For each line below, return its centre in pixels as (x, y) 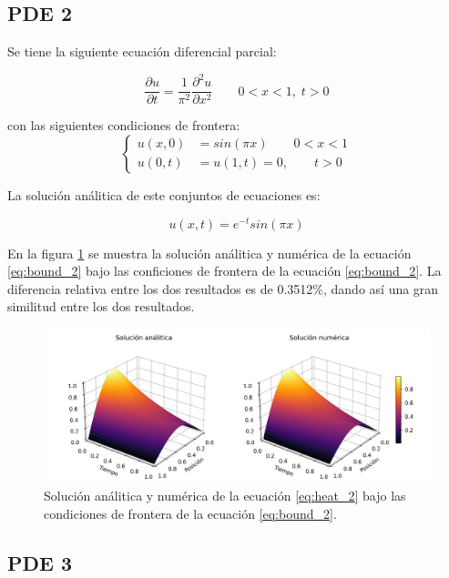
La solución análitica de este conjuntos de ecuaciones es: (164, 194)
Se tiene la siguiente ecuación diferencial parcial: (142, 51)
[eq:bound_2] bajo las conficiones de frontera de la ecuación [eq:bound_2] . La (224, 271)
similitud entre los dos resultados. (101, 306)
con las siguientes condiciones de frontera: (124, 125)
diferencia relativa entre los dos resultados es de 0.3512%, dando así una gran (223, 288)
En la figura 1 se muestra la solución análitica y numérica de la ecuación (209, 253)
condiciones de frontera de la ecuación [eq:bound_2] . (190, 513)
